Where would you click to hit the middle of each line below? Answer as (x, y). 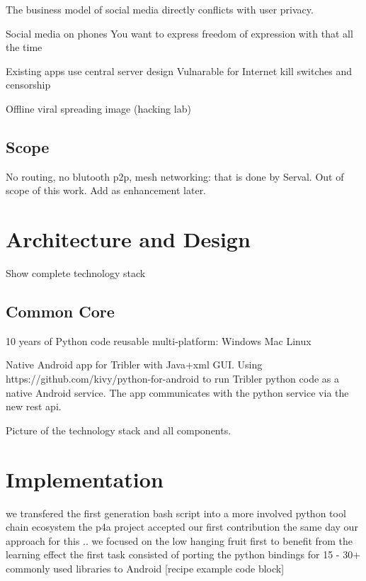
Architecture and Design (128, 239)
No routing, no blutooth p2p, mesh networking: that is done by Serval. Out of (175, 176)
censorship (28, 85)
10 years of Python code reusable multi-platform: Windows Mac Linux (159, 340)
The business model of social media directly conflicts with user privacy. (160, 9)
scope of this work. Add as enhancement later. (106, 190)
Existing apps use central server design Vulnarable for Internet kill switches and (179, 70)
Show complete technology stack (76, 273)
